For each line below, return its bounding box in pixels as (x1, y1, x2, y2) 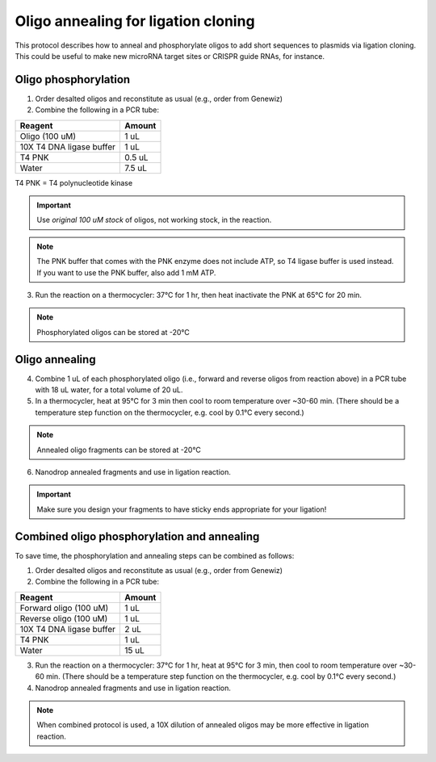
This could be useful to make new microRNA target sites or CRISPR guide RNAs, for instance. (15, 51, 325, 61)
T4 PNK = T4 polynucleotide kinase (15, 178, 133, 187)
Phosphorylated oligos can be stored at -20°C (36, 327, 190, 337)
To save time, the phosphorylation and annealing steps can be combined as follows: (15, 551, 295, 560)
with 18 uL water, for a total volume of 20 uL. (35, 385, 183, 395)
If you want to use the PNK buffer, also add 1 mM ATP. (36, 267, 216, 278)
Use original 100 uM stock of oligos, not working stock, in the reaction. (36, 215, 272, 225)
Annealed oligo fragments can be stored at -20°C (36, 445, 201, 454)
